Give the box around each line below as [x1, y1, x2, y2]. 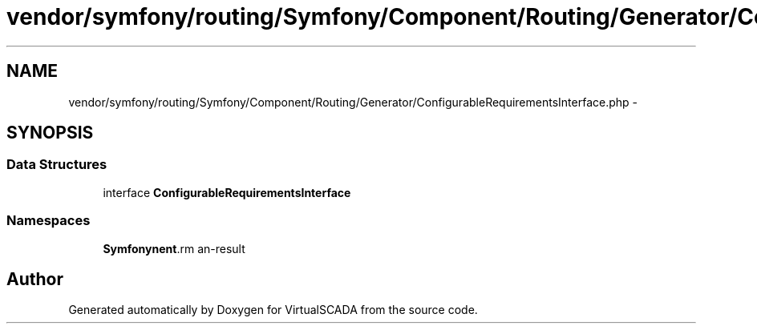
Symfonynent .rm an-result [103, 241, 245, 256]
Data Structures [6, 156, 107, 173]
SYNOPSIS [6, 123, 94, 143]
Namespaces [6, 212, 91, 229]
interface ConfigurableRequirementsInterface [103, 185, 351, 199]
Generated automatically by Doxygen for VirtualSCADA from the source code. [68, 303, 478, 317]
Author [6, 268, 63, 289]
